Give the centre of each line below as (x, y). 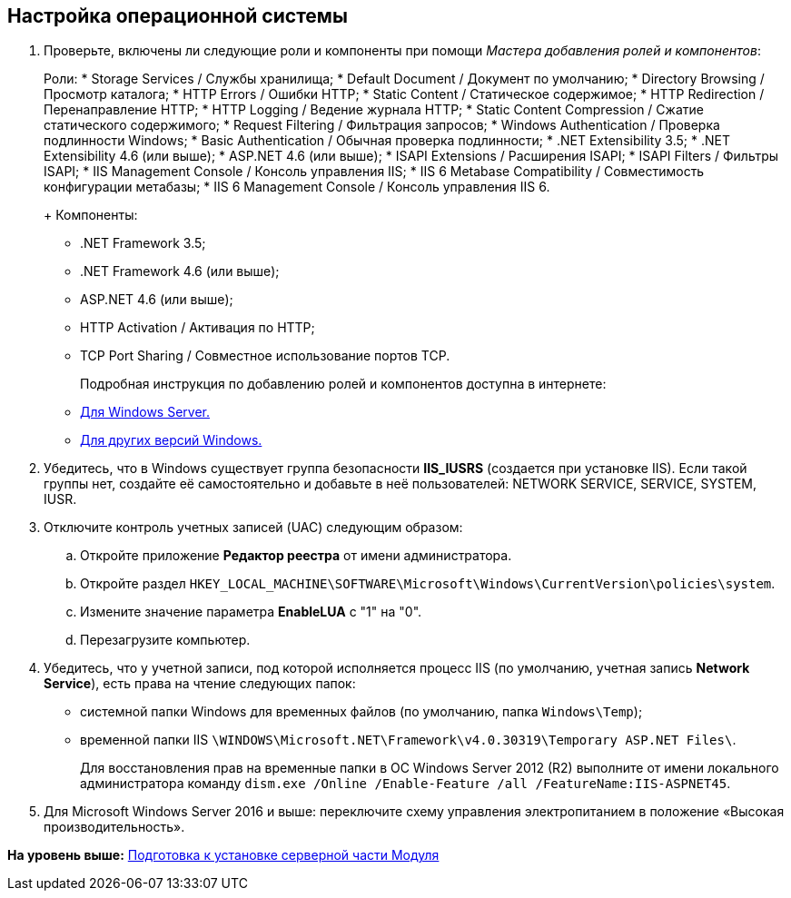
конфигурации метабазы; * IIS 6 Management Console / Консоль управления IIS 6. (297, 187)
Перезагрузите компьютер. (165, 640)
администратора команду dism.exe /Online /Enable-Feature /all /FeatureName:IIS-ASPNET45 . (405, 784)
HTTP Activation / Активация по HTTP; (198, 328)
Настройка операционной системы (178, 16)
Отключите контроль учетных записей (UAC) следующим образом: (253, 528)
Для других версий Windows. (171, 440)
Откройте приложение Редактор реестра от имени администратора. (296, 556)
